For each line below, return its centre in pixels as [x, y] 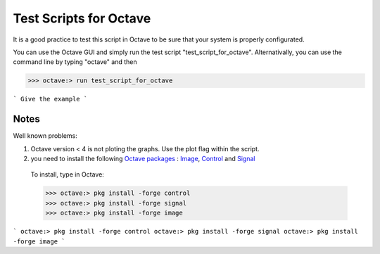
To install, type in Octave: [68, 174]
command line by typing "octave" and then [75, 62]
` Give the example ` [50, 99]
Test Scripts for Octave [82, 18]
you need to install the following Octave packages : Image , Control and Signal [143, 158]
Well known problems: [45, 136]
